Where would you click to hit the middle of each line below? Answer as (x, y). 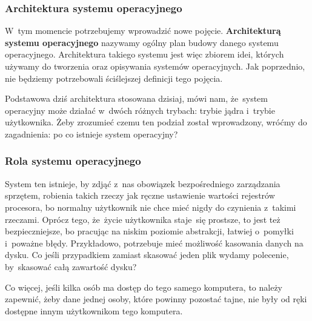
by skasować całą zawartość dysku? (71, 266)
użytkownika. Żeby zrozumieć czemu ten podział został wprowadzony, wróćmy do (156, 122)
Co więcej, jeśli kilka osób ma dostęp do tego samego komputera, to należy (144, 287)
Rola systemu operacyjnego (73, 161)
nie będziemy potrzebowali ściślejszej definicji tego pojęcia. (114, 78)
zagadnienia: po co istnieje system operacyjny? (91, 134)
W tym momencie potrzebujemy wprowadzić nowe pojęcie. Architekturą (143, 31)
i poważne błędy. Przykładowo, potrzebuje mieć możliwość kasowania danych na (154, 243)
